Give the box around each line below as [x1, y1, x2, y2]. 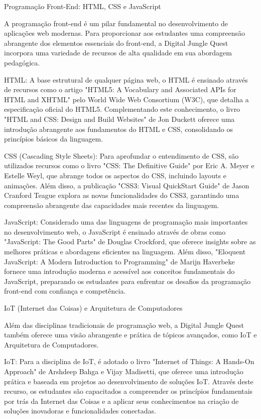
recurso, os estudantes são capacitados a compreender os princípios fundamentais [4, 386, 253, 396]
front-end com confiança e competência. [4, 286, 126, 296]
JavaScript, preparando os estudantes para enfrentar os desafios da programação [4, 275, 251, 286]
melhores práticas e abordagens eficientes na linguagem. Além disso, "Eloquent [4, 246, 246, 257]
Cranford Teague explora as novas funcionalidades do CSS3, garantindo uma [4, 190, 239, 200]
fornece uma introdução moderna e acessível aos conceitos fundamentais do [4, 266, 235, 276]
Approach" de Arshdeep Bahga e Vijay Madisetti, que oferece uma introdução [4, 366, 243, 376]
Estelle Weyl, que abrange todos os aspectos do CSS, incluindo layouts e [4, 170, 226, 180]
